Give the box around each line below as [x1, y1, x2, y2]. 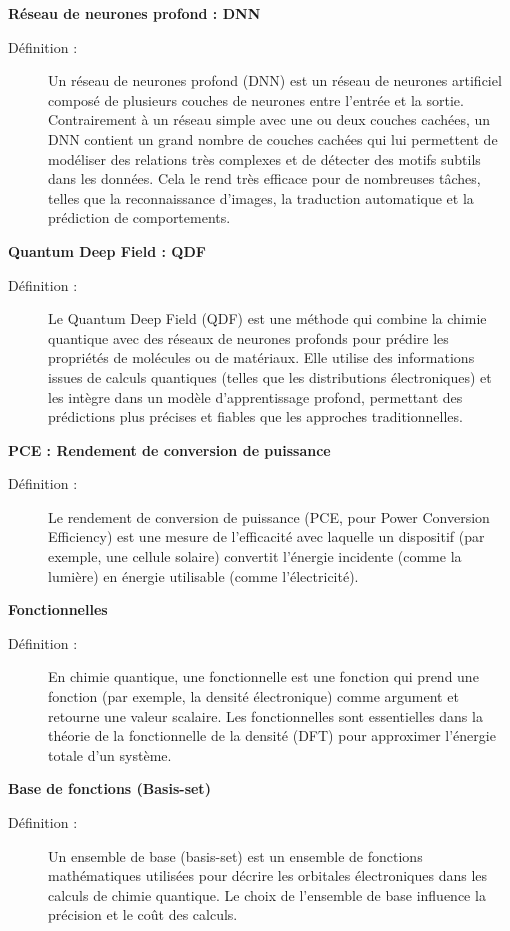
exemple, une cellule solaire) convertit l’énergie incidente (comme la [48, 546, 462, 567]
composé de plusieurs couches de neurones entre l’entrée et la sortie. [48, 89, 464, 110]
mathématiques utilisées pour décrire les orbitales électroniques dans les [48, 865, 488, 886]
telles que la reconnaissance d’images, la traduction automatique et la [48, 187, 474, 208]
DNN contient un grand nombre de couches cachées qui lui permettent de [48, 128, 498, 149]
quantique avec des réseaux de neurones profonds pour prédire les [48, 327, 449, 348]
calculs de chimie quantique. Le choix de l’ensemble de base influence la [48, 884, 486, 905]
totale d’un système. [48, 744, 172, 765]
